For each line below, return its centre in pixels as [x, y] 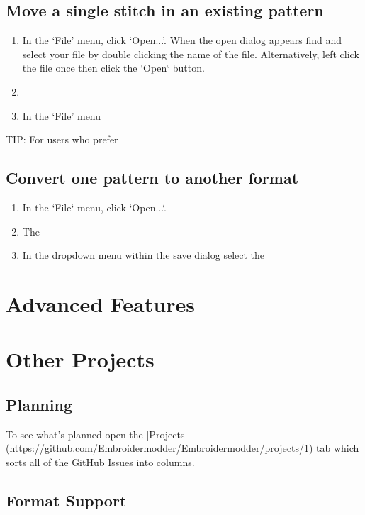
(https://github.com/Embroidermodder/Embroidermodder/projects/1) [159, 448]
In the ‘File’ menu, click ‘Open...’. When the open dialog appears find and [182, 40]
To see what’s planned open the [74, 434]
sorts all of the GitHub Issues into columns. [100, 461]
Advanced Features [100, 303]
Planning [39, 404]
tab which [338, 448]
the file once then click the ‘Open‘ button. [113, 68]
